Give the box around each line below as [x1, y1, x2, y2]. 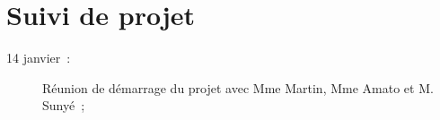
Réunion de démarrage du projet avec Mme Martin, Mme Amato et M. [42, 78, 434, 97]
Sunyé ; [42, 96, 85, 115]
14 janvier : [6, 48, 71, 67]
